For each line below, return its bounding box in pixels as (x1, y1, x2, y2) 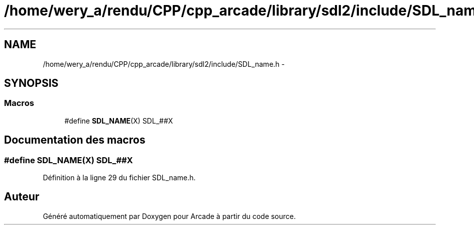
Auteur (4, 190, 40, 203)
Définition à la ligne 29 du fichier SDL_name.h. (43, 173, 196, 182)
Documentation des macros (4, 134, 146, 147)
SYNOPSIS (4, 77, 59, 90)
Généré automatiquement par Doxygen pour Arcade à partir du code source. (43, 211, 296, 220)
